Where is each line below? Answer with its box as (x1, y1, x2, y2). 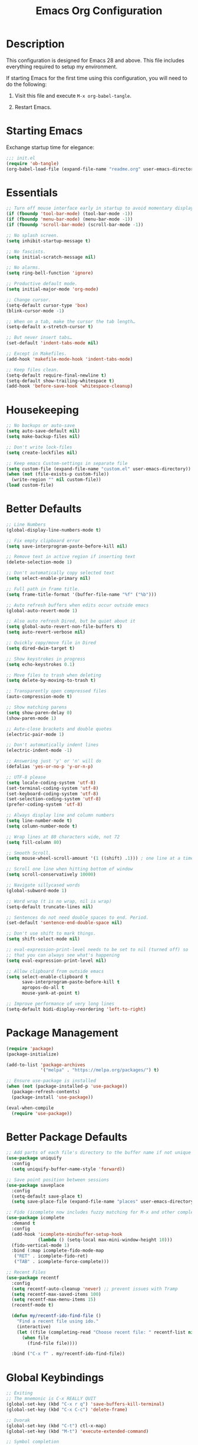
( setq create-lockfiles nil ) (6, 450, 78, 456)
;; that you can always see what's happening (6, 952, 120, 958)
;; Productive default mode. (6, 281, 78, 287)
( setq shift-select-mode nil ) (6, 936, 81, 942)
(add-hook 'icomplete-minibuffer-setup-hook (11, 1231, 123, 1237)
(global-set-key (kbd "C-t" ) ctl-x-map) (6, 1423, 107, 1428)
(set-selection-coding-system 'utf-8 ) (6, 796, 101, 802)
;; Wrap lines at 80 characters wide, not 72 (6, 834, 120, 840)
